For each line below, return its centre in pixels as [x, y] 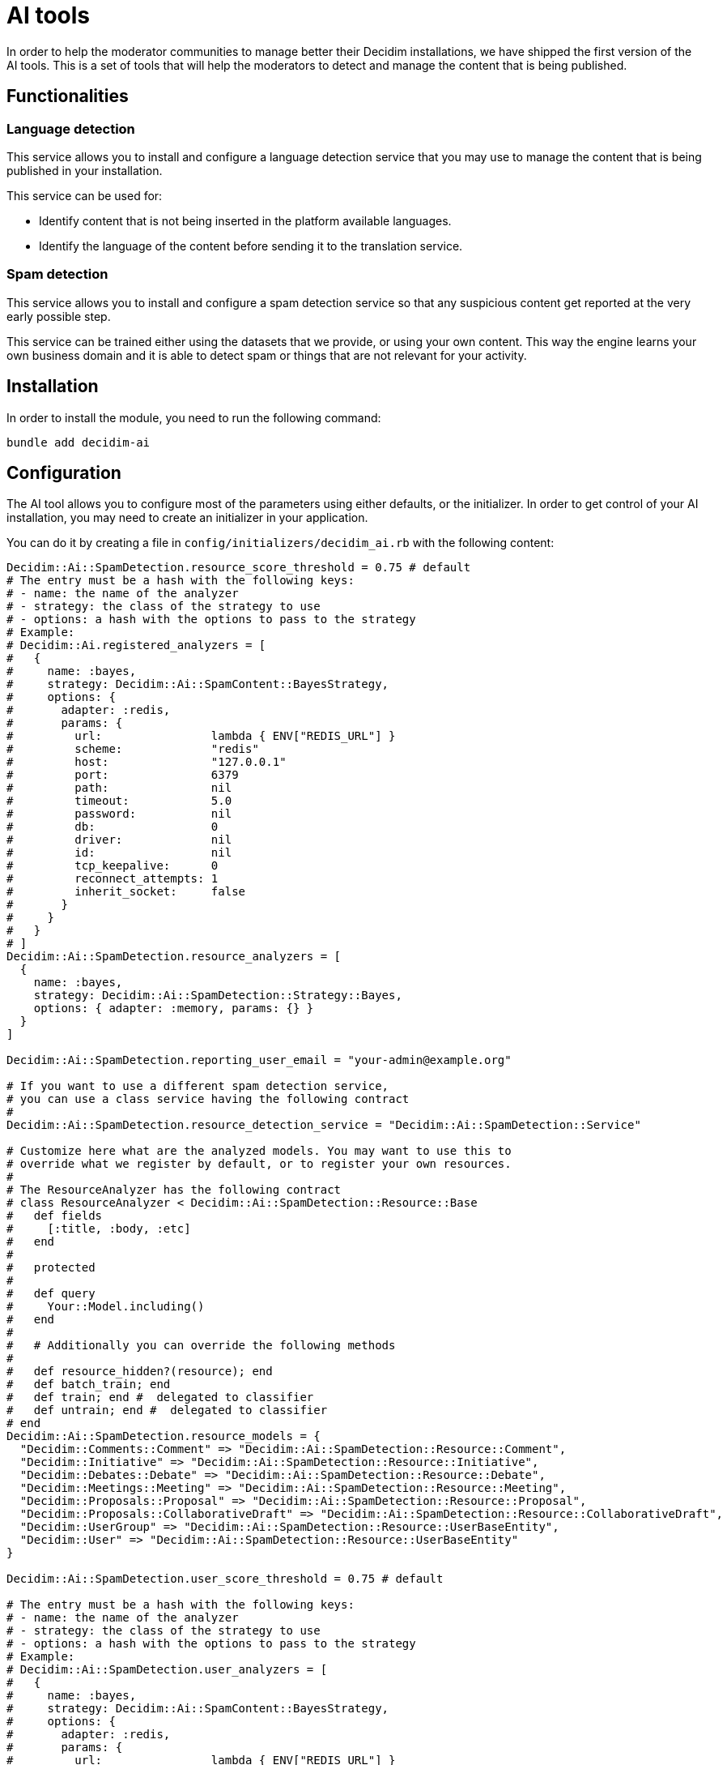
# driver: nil [119, 840]
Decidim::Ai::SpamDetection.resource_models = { [164, 1436]
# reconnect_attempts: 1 [113, 879]
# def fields [55, 1216]
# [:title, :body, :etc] [99, 1229]
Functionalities [68, 96]
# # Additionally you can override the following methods [201, 1346]
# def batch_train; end [89, 1385]
